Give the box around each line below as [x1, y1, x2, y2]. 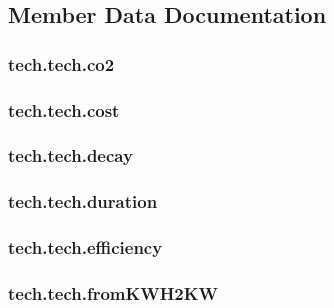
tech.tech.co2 [8, 51, 115, 76]
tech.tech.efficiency [8, 235, 163, 260]
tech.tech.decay [8, 143, 133, 168]
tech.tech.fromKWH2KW [8, 280, 218, 305]
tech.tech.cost [8, 97, 120, 122]
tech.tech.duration [8, 189, 158, 214]
